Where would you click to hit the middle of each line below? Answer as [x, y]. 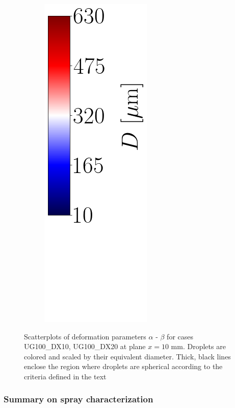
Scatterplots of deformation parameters [85, 336]
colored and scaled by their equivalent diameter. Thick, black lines [127, 356]
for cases [180, 336]
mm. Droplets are [198, 346]
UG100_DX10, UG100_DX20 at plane [85, 346]
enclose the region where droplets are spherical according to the [123, 366]
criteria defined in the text [65, 376]
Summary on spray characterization [79, 399]
